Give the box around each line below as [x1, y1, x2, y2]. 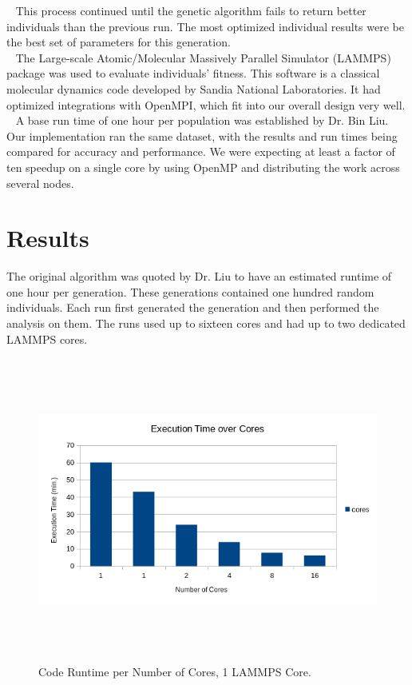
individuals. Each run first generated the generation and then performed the [6, 299, 379, 316]
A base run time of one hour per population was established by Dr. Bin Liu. [15, 112, 389, 129]
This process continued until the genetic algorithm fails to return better [15, 2, 366, 18]
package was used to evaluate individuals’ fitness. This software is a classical [6, 65, 380, 82]
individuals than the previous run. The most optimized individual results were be [6, 18, 404, 34]
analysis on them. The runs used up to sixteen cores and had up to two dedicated [6, 315, 406, 332]
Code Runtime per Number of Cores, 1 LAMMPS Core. [38, 663, 311, 679]
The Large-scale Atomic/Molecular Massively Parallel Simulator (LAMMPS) [15, 49, 391, 66]
